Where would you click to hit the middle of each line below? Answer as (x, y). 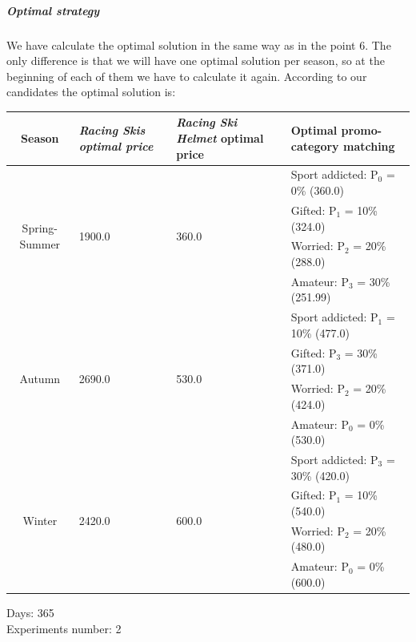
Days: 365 (30, 612)
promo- (362, 130)
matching (369, 145)
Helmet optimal (220, 138)
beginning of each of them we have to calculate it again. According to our (187, 76)
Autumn (40, 378)
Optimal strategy (53, 10)
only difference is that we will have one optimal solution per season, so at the (196, 61)
